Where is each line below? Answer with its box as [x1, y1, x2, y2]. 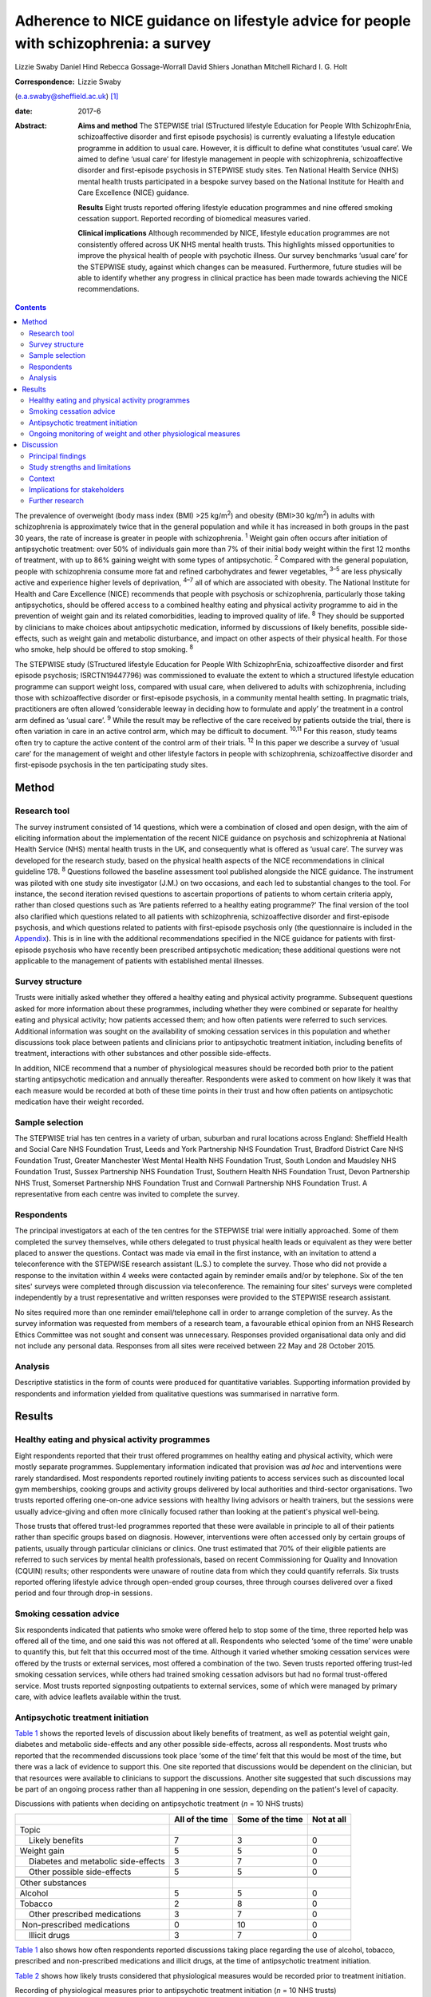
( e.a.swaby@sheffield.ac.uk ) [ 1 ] [14, 92, 119, 101]
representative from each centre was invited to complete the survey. [14, 1189, 239, 1198]
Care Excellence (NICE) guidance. [77, 188, 189, 197]
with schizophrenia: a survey [14, 34, 212, 52]
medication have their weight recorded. [14, 1097, 144, 1106]
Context [29, 474, 55, 483]
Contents [14, 302, 47, 312]
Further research [29, 496, 84, 506]
